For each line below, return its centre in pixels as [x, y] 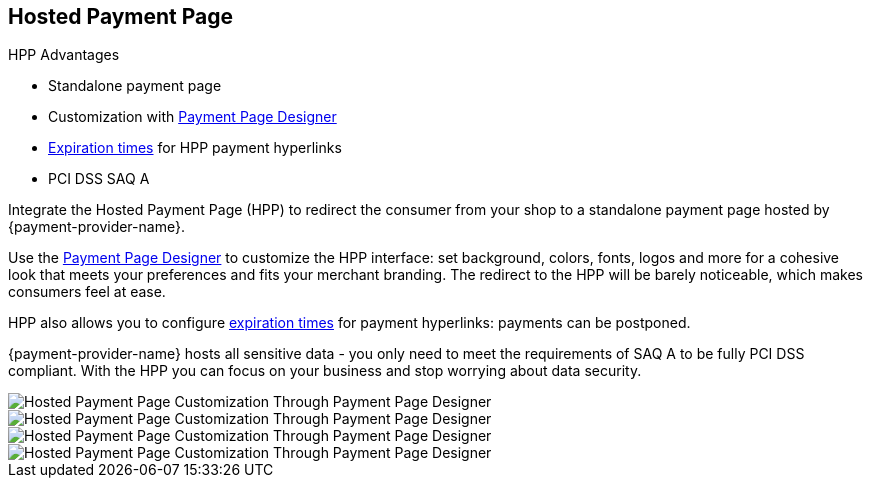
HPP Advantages [64, 55]
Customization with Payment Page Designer [192, 117]
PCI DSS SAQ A [99, 179]
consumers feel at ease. [87, 292]
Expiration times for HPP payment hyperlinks [195, 148]
